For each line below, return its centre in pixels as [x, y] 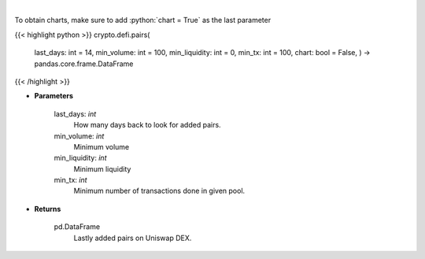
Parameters [54, 96]
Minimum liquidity [102, 168]
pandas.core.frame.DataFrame [84, 64]
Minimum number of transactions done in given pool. [159, 191]
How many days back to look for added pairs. [147, 125]
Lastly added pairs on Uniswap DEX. [133, 238]
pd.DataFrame [77, 227]
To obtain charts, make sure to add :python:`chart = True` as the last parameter [143, 20]
